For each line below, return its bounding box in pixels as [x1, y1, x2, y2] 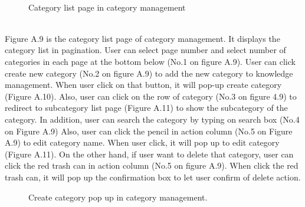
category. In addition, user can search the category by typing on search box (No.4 [5, 113, 300, 125]
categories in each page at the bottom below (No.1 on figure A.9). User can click [5, 55, 296, 67]
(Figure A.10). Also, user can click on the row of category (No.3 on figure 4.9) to [5, 90, 297, 102]
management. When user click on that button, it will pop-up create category [5, 78, 282, 91]
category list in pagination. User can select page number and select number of [5, 44, 286, 56]
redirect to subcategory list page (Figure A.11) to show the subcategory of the [5, 101, 288, 114]
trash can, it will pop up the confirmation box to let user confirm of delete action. [5, 170, 301, 183]
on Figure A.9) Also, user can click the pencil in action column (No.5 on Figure [5, 124, 293, 137]
